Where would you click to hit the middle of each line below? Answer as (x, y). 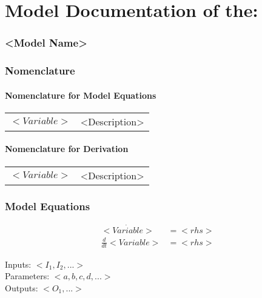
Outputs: (22, 287)
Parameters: (27, 276)
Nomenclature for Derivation (67, 149)
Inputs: (18, 264)
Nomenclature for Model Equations (81, 95)
